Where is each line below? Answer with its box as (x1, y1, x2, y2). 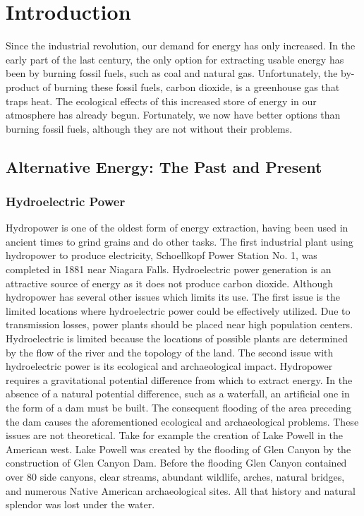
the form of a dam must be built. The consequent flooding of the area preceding (6, 400, 351, 414)
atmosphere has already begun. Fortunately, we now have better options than (6, 107, 341, 122)
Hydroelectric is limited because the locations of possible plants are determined (6, 331, 348, 346)
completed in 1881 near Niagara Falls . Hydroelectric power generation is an (6, 262, 332, 277)
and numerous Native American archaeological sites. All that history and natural (6, 483, 356, 498)
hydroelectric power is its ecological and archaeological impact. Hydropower (6, 359, 333, 373)
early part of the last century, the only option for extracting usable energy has (6, 52, 344, 66)
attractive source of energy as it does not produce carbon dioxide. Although (6, 275, 334, 290)
